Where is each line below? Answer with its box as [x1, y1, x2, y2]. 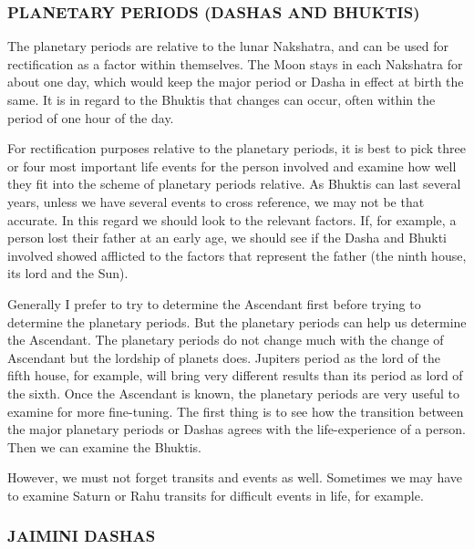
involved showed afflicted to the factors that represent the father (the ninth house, [7, 245, 467, 264]
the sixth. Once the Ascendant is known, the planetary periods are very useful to [7, 383, 459, 402]
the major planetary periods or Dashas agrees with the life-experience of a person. [7, 420, 466, 439]
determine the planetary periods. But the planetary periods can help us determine [7, 312, 467, 331]
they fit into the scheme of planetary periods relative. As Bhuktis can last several [7, 174, 461, 193]
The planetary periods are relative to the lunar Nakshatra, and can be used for [7, 36, 448, 56]
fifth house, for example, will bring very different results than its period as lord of [7, 366, 463, 385]
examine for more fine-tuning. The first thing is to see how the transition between [7, 401, 464, 420]
